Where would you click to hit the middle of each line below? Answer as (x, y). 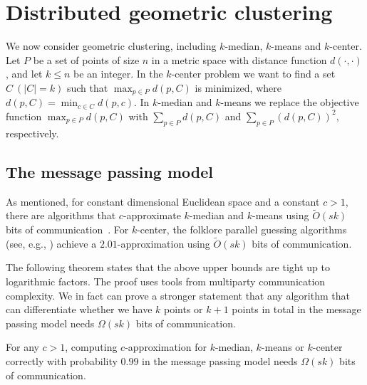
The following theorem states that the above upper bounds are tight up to (168, 267)
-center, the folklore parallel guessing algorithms (242, 229)
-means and (296, 46)
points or (183, 309)
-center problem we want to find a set (253, 74)
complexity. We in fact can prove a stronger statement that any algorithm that (178, 295)
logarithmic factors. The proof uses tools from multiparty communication (166, 281)
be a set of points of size (86, 59)
